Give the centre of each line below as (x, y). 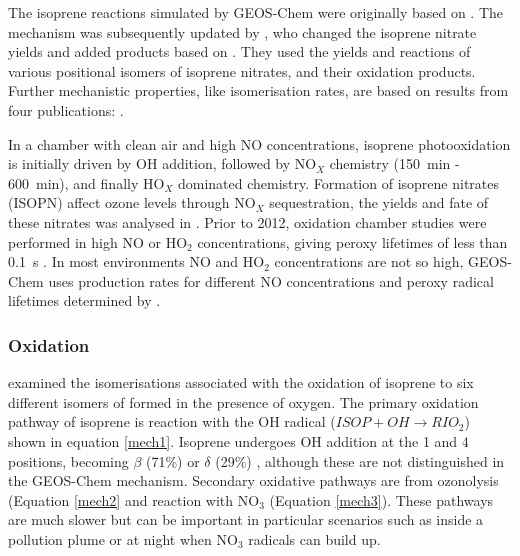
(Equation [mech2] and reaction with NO (134, 499)
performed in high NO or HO (98, 241)
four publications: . (66, 109)
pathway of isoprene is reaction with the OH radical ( (172, 421)
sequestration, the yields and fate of (379, 202)
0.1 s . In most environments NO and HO (136, 261)
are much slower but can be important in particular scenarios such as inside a (246, 519)
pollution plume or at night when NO (123, 538)
